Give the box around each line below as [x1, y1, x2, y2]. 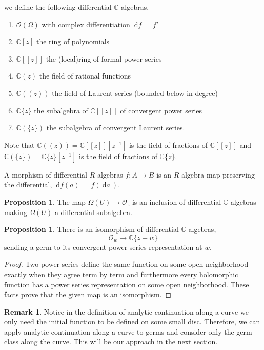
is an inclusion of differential [132, 196, 221, 207]
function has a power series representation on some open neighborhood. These [4, 279, 249, 289]
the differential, [4, 179, 52, 190]
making [4, 206, 27, 217]
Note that [4, 139, 35, 150]
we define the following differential [4, 2, 112, 12]
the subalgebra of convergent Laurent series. [46, 122, 185, 133]
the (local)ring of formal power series [46, 53, 162, 64]
